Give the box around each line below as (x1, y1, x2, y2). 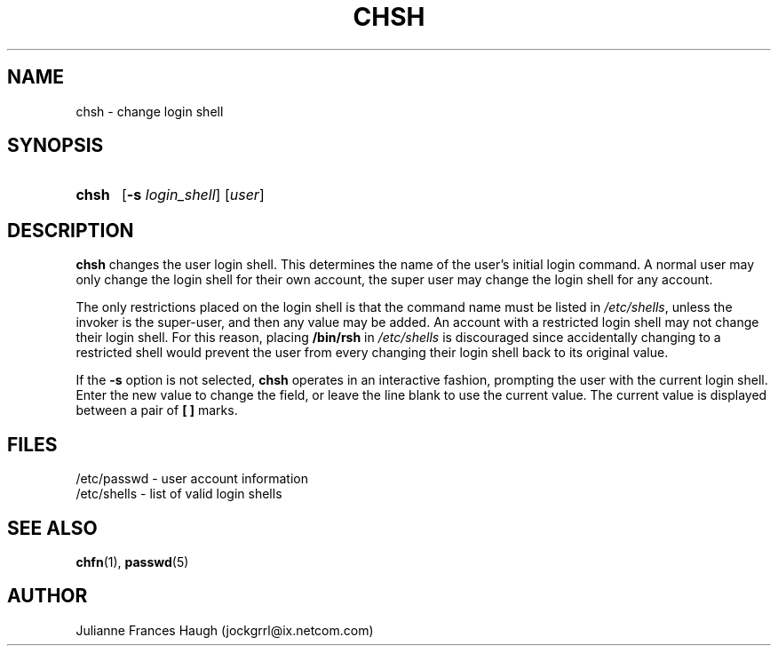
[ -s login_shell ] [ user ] (121, 186, 265, 204)
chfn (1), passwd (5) (75, 553, 189, 569)
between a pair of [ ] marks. (75, 402, 238, 418)
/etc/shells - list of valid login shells (75, 486, 282, 502)
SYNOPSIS (7, 134, 104, 157)
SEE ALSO (7, 516, 98, 539)
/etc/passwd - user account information (75, 471, 308, 487)
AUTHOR (7, 585, 88, 608)
